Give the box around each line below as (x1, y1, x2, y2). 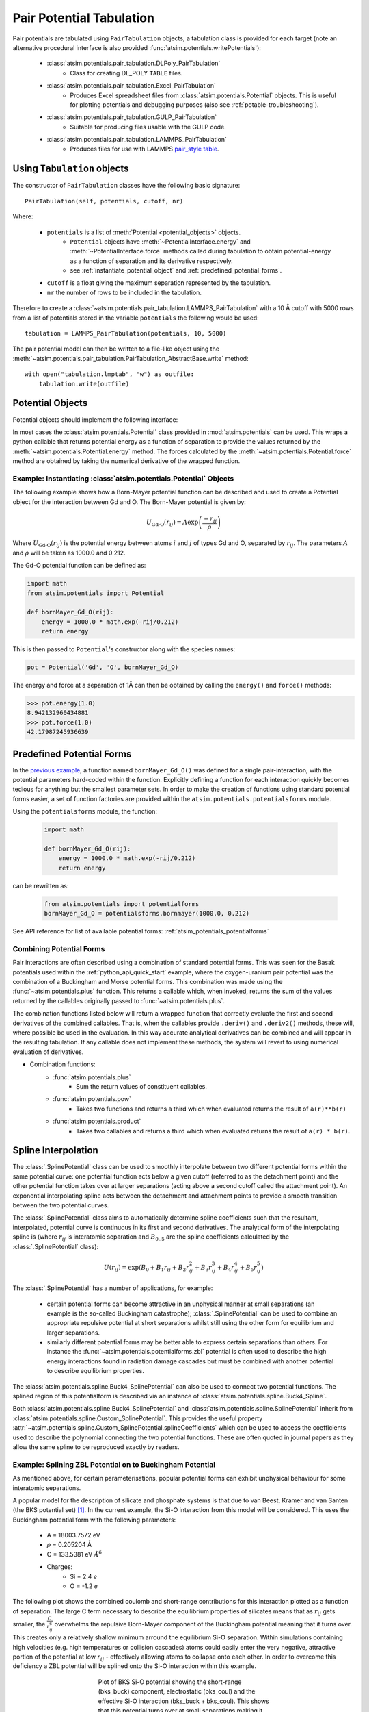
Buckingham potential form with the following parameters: (12, 1515, 176, 1524)
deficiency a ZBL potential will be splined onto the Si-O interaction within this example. (12, 1662, 256, 1670)
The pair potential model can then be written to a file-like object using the (12, 344, 220, 353)
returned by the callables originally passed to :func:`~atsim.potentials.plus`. (12, 996, 225, 1005)
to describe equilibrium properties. (46, 1367, 145, 1375)
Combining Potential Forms (12, 944, 105, 953)
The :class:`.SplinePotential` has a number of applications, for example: (12, 1284, 213, 1292)
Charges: (46, 1563, 73, 1571)
